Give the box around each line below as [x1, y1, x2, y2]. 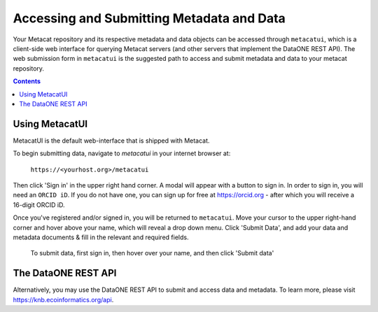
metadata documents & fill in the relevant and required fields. [13, 233, 189, 241]
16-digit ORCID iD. [13, 200, 65, 209]
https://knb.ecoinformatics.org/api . [13, 295, 114, 304]
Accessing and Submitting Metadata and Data [13, 10, 286, 26]
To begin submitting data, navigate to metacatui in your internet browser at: [13, 149, 231, 157]
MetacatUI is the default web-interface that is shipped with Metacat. [13, 136, 210, 145]
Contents [13, 77, 41, 85]
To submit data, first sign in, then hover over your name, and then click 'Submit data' [30, 249, 274, 257]
